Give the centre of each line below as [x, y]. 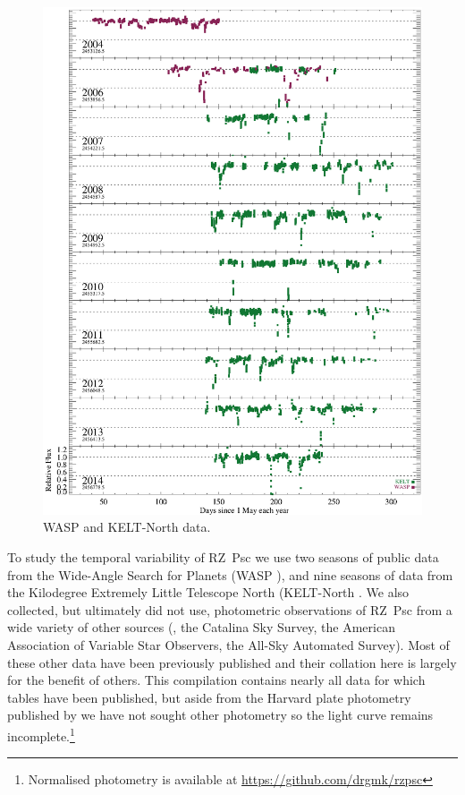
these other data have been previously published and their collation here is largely [232, 662]
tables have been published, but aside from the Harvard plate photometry [209, 697]
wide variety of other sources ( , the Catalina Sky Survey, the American [201, 627]
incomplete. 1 [41, 734]
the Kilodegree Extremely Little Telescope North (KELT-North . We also [208, 592]
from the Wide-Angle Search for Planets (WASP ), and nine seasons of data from [230, 574]
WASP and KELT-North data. [127, 527]
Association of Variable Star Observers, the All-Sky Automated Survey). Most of [228, 644]
